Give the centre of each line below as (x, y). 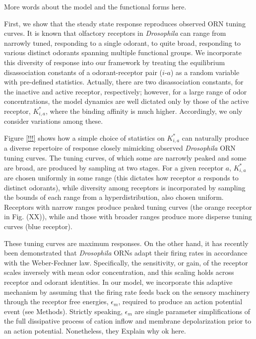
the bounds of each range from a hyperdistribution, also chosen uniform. (114, 197)
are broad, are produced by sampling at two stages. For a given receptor (114, 167)
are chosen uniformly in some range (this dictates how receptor (100, 178)
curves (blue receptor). (38, 226)
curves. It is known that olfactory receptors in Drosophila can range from (115, 33)
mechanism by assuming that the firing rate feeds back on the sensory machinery (127, 292)
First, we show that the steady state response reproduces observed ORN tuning (125, 23)
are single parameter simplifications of (192, 311)
